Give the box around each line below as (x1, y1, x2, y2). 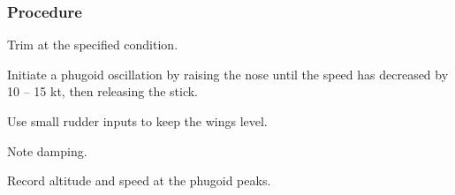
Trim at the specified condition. (7, 35, 178, 54)
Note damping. (7, 141, 87, 160)
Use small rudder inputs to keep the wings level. (7, 112, 268, 130)
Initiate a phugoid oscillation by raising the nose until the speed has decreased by (7, 64, 449, 83)
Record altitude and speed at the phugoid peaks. (7, 171, 271, 190)
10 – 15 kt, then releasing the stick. (7, 82, 199, 101)
